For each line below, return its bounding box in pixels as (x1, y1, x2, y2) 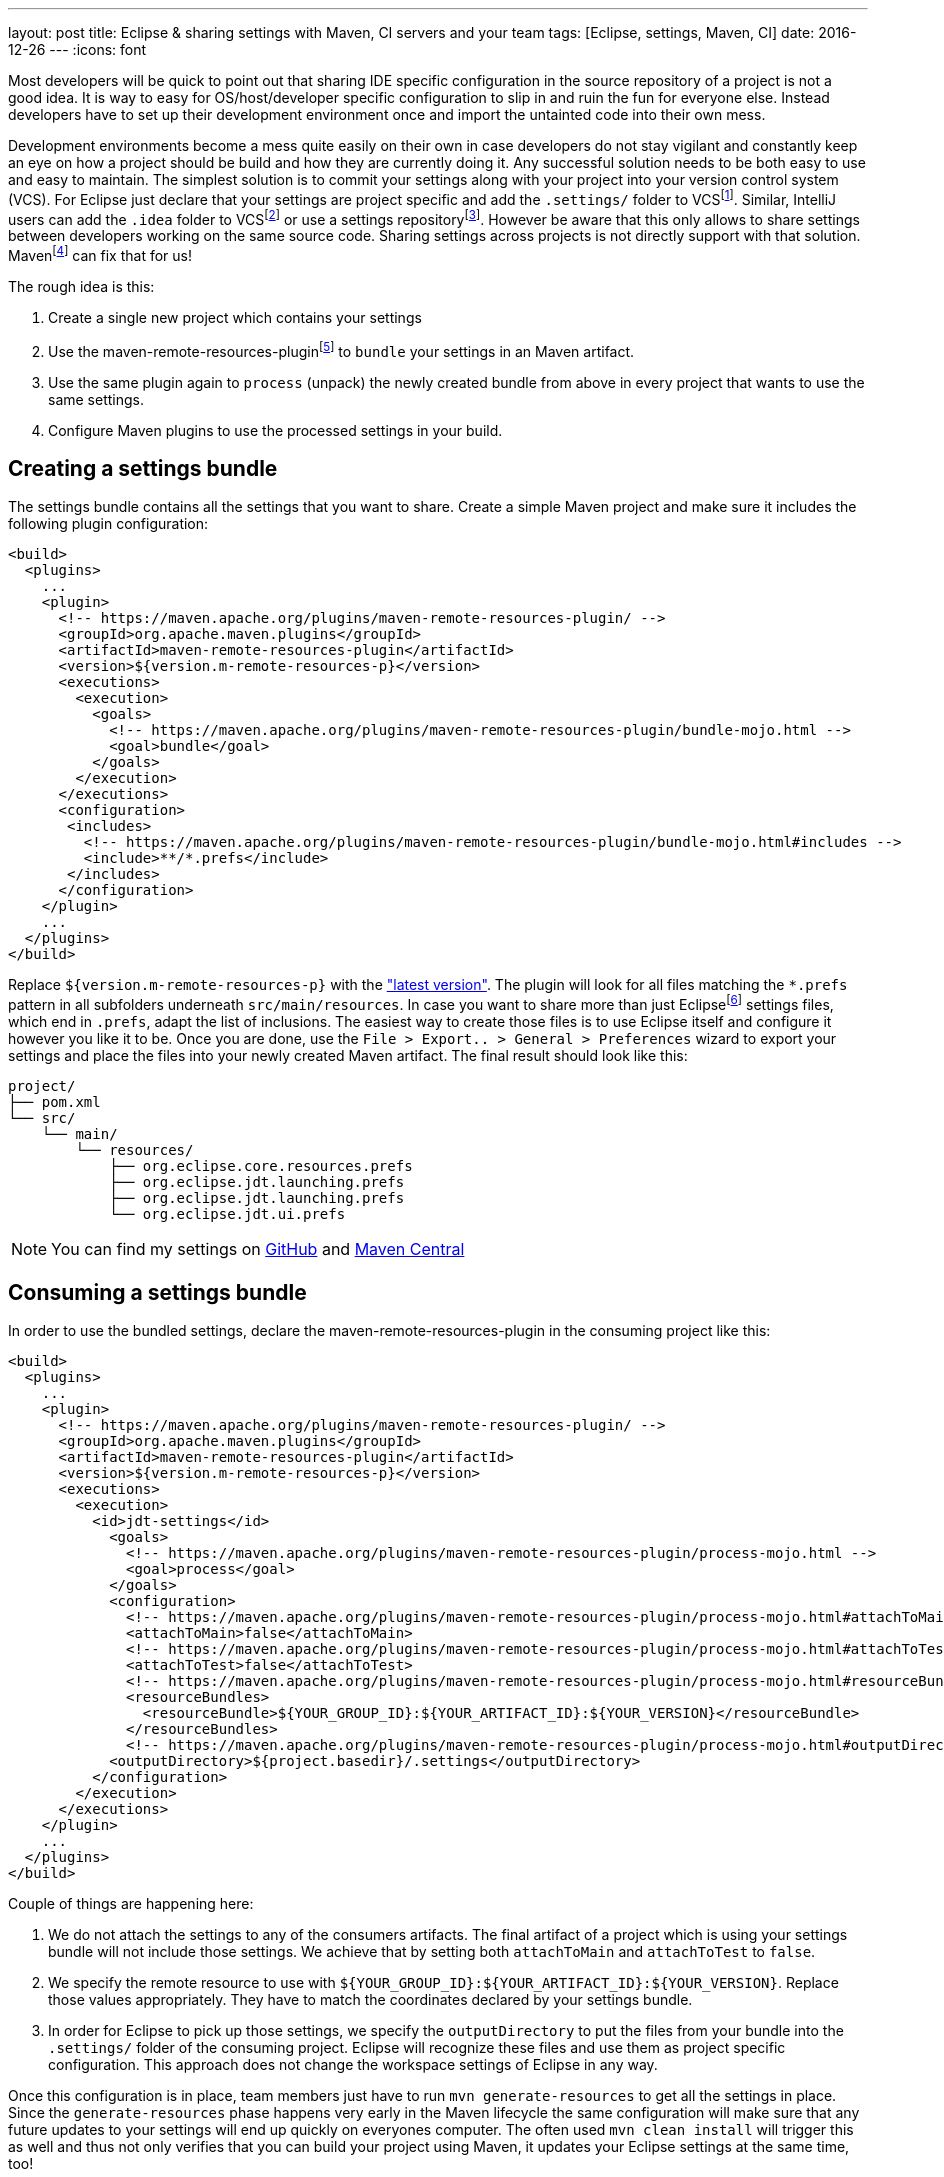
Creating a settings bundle (8, 456, 278, 482)
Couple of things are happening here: (8, 1894, 254, 1912)
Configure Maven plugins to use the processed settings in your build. (48, 421, 503, 439)
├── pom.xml (8, 1094, 101, 1111)
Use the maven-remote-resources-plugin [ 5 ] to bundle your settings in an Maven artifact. (48, 339, 635, 360)
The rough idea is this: (8, 277, 155, 295)
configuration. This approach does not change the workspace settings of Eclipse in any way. (48, 2055, 658, 2073)
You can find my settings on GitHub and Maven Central (51, 1239, 465, 1260)
